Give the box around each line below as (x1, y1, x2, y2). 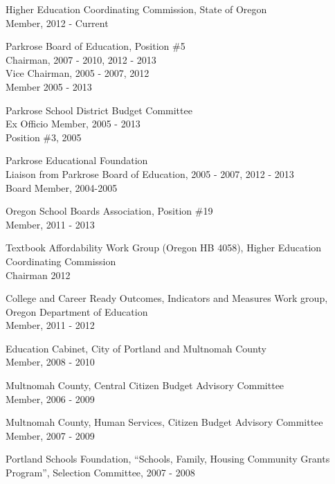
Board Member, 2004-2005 (6, 180, 118, 195)
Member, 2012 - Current (6, 15, 109, 30)
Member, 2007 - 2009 (6, 428, 95, 442)
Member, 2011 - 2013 (6, 217, 95, 231)
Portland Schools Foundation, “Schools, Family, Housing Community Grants (6, 451, 330, 466)
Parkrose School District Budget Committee (6, 102, 192, 117)
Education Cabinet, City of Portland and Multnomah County (6, 341, 266, 355)
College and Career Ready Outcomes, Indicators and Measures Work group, (6, 291, 328, 305)
